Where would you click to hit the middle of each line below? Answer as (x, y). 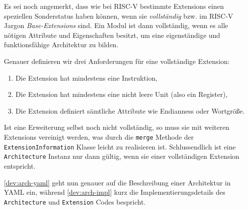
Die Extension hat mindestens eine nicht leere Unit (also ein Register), (122, 94)
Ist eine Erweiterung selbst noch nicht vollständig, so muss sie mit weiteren (117, 127)
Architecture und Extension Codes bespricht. (75, 201)
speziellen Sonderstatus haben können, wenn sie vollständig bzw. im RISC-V (119, 15)
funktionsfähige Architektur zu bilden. (61, 45)
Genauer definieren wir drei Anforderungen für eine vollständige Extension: (117, 61)
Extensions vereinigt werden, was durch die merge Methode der (99, 136)
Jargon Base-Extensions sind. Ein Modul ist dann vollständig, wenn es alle (116, 25)
